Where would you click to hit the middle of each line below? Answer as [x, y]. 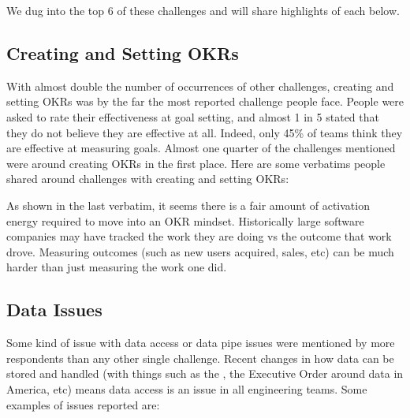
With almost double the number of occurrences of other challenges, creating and [200, 86]
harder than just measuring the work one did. [117, 267]
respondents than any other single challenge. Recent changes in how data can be [200, 358]
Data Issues [54, 310]
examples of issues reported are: [83, 404]
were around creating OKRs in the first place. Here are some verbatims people [196, 163]
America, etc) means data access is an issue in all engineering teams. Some [187, 388]
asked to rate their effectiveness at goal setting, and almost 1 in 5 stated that [193, 116]
